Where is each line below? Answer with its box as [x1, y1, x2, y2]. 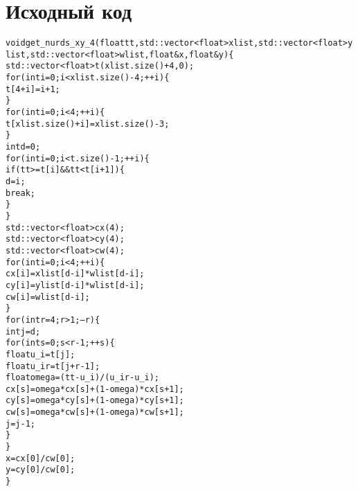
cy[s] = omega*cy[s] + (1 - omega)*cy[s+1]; [6, 395, 184, 406]
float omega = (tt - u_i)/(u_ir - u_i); [6, 373, 159, 383]
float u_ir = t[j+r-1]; [6, 361, 100, 371]
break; [6, 188, 35, 198]
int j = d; [6, 326, 41, 337]
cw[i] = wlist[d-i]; [6, 292, 90, 302]
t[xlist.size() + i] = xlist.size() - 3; [6, 118, 170, 129]
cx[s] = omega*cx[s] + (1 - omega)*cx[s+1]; [6, 384, 184, 394]
